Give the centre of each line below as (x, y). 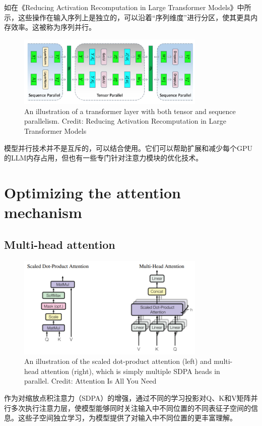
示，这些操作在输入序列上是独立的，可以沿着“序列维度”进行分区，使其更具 (127, 17)
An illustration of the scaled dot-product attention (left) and (118, 361)
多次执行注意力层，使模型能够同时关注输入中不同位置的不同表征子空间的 (131, 408)
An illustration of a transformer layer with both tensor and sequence (130, 111)
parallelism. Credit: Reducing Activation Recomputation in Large (125, 121)
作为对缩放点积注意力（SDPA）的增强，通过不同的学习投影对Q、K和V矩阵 (127, 397)
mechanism (43, 212)
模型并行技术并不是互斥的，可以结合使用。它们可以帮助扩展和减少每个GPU (128, 148)
